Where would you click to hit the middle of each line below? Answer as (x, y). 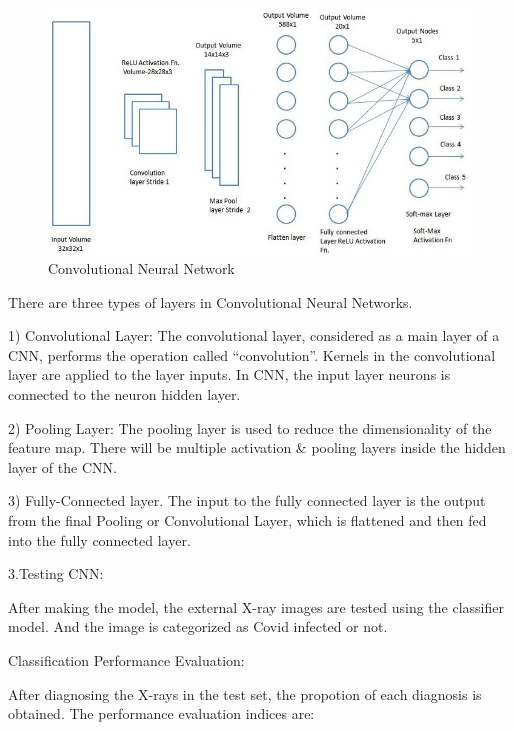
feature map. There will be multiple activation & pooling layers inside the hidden (257, 447)
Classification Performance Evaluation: (126, 660)
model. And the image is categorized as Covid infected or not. (198, 626)
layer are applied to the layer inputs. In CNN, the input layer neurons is (229, 374)
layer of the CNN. (62, 466)
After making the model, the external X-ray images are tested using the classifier (256, 606)
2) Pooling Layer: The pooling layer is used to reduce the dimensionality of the (250, 427)
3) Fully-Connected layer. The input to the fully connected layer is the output (247, 500)
